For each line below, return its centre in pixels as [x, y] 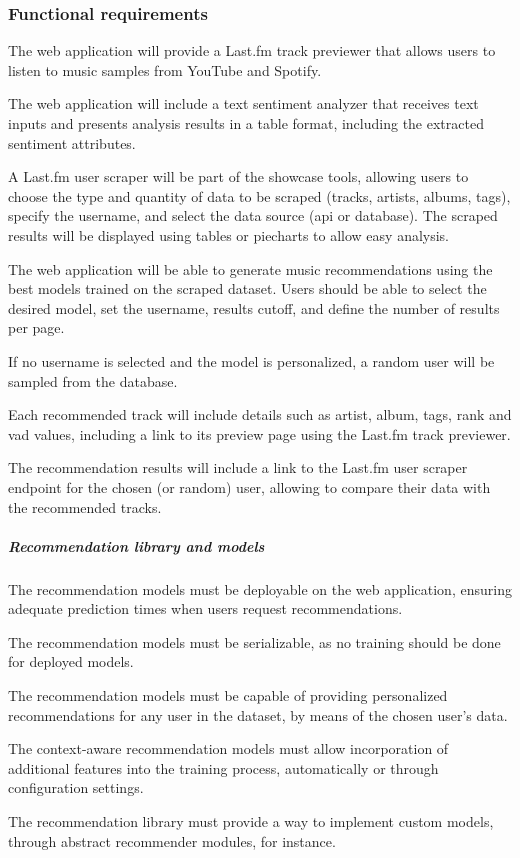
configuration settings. [76, 787]
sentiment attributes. [72, 142]
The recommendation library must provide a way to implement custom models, [251, 821]
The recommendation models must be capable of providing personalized [228, 695]
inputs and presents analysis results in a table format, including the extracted [246, 123]
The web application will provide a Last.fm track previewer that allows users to [252, 50]
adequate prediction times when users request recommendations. [205, 608]
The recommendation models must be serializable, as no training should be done [254, 641]
